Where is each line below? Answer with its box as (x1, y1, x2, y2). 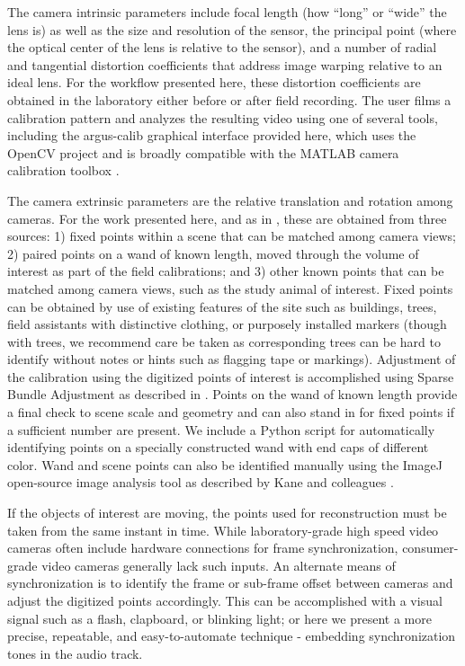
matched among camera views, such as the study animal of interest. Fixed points (7, 279, 453, 297)
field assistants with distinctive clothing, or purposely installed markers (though (7, 315, 447, 333)
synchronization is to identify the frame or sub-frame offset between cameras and (7, 573, 453, 592)
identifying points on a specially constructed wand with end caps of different (7, 438, 429, 457)
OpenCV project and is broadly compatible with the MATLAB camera (7, 143, 399, 162)
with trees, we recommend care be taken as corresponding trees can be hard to (7, 332, 441, 351)
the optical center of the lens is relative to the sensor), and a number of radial (7, 38, 437, 57)
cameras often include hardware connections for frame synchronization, (7, 538, 398, 557)
